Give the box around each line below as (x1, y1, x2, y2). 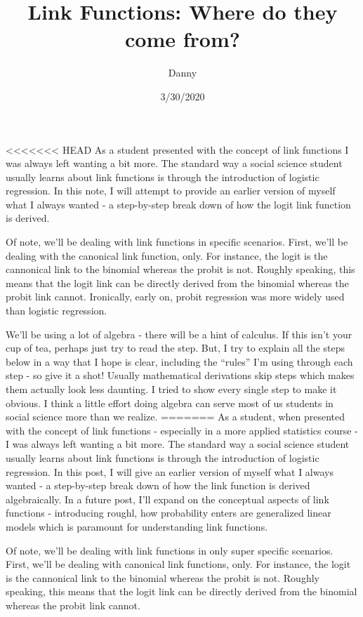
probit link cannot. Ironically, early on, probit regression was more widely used (6, 289, 345, 304)
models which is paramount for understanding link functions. (6, 519, 268, 533)
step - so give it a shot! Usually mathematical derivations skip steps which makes (6, 368, 355, 383)
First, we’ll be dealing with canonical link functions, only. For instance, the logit (6, 557, 351, 571)
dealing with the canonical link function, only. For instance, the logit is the (6, 248, 328, 263)
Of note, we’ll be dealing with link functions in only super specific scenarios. (6, 543, 334, 557)
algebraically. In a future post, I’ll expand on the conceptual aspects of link (6, 491, 329, 506)
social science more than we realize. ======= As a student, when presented (6, 409, 345, 424)
